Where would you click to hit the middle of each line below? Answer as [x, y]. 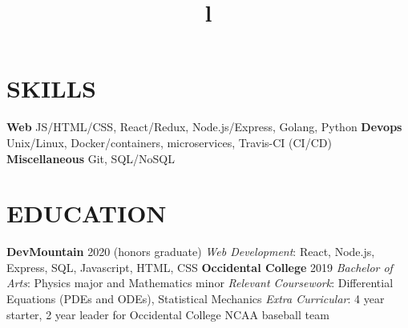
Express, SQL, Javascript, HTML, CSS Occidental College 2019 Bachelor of [200, 267]
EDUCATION [87, 213]
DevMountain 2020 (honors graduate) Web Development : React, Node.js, [191, 252]
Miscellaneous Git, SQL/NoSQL [91, 158]
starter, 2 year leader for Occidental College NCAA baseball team [168, 314]
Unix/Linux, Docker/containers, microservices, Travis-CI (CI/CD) [169, 142]
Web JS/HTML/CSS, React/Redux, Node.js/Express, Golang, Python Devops [204, 127]
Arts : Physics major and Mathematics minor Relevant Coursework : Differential [200, 283]
